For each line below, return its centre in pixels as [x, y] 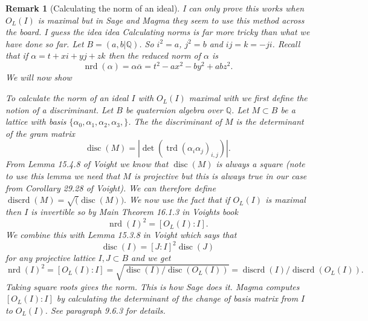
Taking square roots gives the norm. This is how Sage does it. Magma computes [153, 286]
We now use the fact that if [179, 200]
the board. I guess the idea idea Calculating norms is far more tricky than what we [158, 32]
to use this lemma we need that [63, 176]
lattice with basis [36, 121]
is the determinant [270, 121]
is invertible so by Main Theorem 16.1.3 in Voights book [134, 211]
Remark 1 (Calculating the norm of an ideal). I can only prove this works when [155, 8]
